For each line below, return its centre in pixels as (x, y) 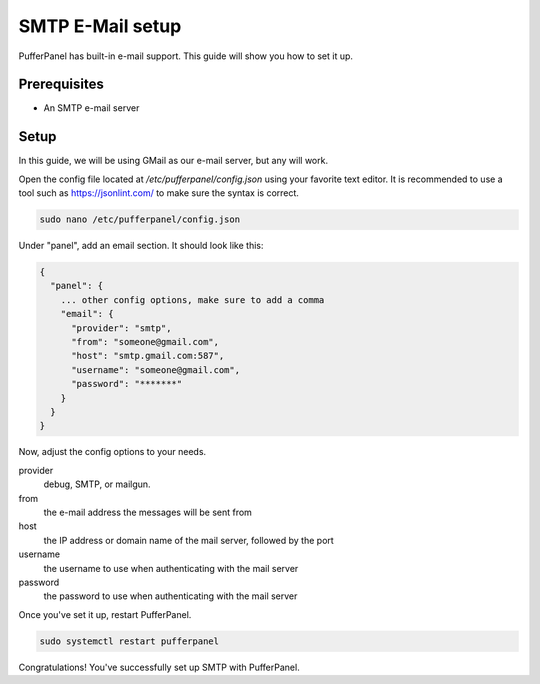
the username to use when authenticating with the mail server (171, 568)
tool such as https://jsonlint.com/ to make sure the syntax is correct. (159, 193)
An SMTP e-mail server (91, 108)
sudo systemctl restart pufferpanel (129, 641)
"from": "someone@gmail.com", (145, 342)
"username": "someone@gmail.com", (155, 369)
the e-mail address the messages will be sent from (147, 512)
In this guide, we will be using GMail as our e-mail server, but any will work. (173, 161)
